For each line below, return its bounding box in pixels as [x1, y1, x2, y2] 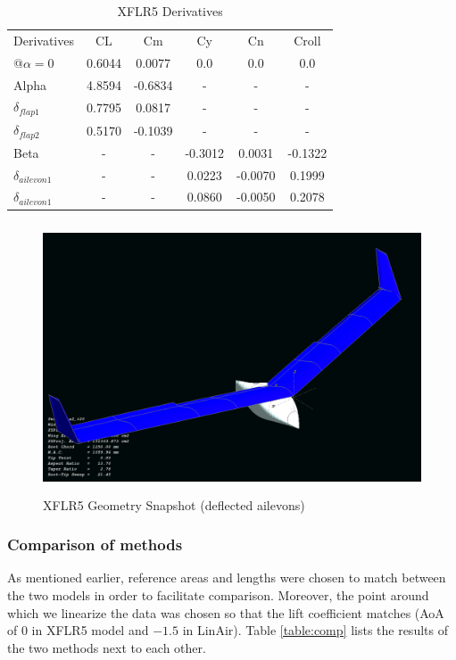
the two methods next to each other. [7, 638, 206, 656]
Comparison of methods [7, 533, 183, 556]
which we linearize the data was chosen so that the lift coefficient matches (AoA [7, 603, 444, 622]
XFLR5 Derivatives [117, 2, 223, 20]
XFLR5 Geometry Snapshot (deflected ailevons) [43, 495, 305, 514]
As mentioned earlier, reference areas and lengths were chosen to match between [7, 568, 446, 587]
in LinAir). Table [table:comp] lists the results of [182, 621, 448, 639]
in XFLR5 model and [31, 621, 149, 639]
